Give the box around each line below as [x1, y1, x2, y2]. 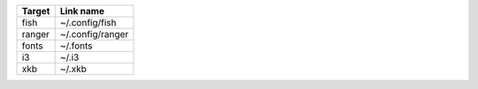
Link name [59, 5, 105, 17]
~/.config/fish [59, 17, 117, 28]
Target [21, 5, 50, 17]
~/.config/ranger [59, 28, 129, 40]
